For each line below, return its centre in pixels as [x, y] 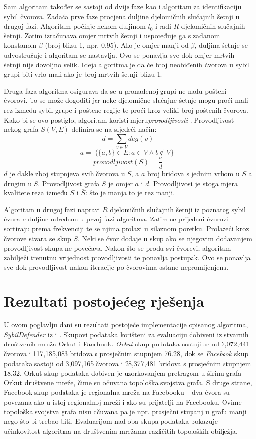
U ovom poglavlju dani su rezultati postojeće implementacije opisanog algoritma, [126, 325]
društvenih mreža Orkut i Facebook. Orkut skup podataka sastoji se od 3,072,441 [127, 344]
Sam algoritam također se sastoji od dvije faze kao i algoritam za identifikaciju [123, 6]
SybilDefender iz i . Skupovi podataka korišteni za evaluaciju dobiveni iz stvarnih [126, 334]
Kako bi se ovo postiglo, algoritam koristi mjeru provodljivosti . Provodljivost [119, 119]
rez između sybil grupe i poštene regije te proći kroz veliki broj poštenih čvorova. [126, 110]
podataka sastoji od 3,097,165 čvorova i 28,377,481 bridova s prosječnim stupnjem [128, 363]
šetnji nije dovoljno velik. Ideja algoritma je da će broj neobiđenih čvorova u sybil [127, 64]
